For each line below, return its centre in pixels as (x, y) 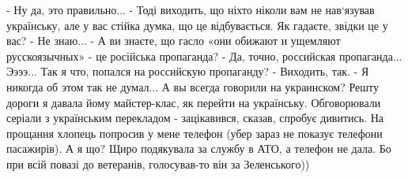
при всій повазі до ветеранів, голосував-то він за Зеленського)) (158, 163)
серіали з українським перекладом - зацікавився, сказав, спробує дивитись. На (195, 118)
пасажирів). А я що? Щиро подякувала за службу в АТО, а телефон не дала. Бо (199, 148)
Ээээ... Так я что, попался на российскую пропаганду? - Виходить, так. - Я (188, 71)
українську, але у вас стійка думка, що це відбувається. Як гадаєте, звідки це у (197, 25)
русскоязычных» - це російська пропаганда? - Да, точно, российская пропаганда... (204, 56)
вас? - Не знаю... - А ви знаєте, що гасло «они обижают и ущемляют (174, 41)
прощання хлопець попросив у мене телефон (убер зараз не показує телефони (195, 133)
